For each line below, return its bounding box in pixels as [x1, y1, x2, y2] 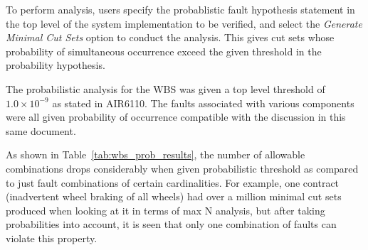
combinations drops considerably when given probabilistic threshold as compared [6, 161, 359, 175]
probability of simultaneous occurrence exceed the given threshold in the [6, 43, 322, 58]
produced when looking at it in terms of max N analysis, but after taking [6, 202, 325, 217]
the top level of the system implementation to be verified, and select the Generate [6, 16, 362, 31]
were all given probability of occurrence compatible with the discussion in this [6, 109, 346, 124]
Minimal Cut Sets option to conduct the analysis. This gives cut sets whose [6, 30, 335, 45]
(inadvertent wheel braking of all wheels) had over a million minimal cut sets [6, 189, 342, 204]
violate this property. [6, 230, 98, 245]
